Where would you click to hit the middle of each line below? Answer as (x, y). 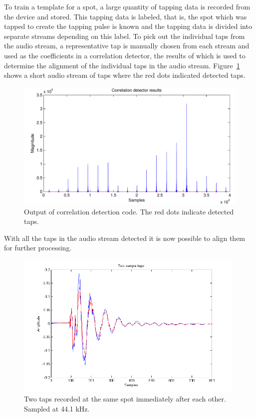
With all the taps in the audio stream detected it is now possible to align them (125, 238)
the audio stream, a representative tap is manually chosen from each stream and (127, 46)
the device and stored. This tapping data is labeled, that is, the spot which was (126, 16)
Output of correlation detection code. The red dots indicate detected (129, 211)
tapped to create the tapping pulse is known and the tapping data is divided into (128, 26)
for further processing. (38, 248)
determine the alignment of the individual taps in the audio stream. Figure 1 (122, 65)
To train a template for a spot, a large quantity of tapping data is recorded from (127, 6)
